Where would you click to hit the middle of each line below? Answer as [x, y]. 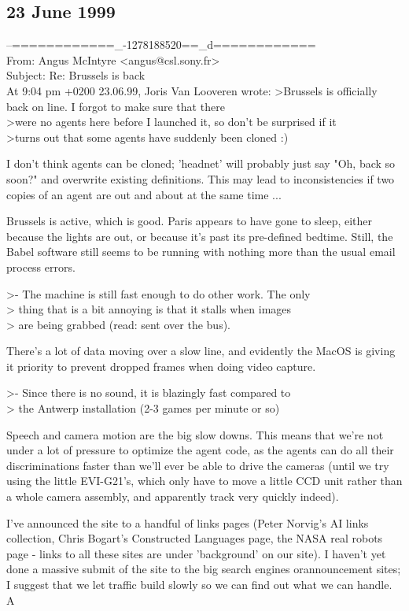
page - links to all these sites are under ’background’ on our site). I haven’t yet [196, 553]
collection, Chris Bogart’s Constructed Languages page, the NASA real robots [195, 538]
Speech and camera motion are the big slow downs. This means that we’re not [195, 434]
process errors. [41, 267]
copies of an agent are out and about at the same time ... [144, 194]
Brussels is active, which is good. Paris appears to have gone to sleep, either [190, 221]
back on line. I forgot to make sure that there [116, 106]
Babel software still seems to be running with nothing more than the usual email [201, 252]
